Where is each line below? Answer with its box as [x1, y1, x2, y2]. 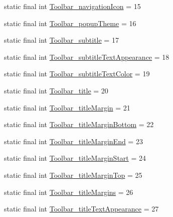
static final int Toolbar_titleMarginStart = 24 [4, 153, 146, 163]
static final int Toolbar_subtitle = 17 [4, 35, 119, 45]
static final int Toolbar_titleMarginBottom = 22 [4, 119, 154, 130]
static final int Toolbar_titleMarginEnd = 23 [4, 136, 143, 146]
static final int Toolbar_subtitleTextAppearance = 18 [4, 51, 169, 62]
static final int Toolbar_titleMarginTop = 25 [4, 169, 142, 180]
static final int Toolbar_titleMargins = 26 [4, 186, 133, 197]
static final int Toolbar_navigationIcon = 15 [4, 1, 141, 11]
